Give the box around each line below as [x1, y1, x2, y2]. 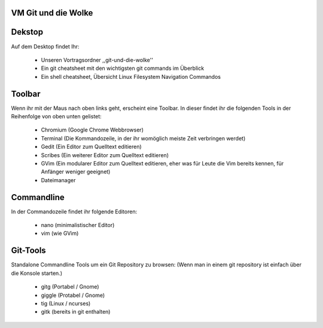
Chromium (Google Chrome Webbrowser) [41, 126, 144, 134]
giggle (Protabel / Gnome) [41, 292, 105, 299]
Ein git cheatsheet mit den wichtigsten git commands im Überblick [41, 65, 205, 72]
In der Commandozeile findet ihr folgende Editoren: [11, 208, 138, 215]
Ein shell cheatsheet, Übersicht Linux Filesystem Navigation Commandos [41, 73, 221, 80]
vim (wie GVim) [41, 230, 79, 237]
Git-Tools [11, 246, 46, 256]
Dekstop [11, 27, 44, 37]
